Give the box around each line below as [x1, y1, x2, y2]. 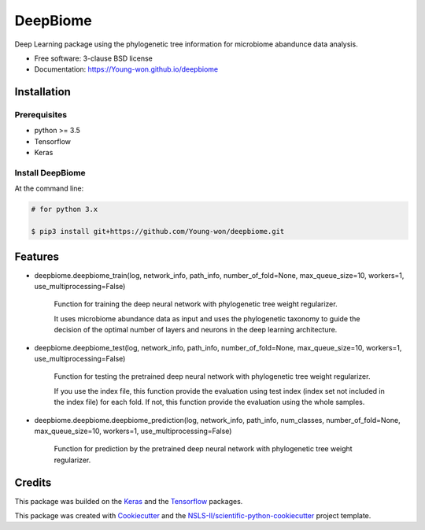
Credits [14, 476, 52, 489]
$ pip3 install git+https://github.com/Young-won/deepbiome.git [31, 227, 285, 236]
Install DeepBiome [14, 168, 86, 179]
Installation [14, 85, 71, 98]
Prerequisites [14, 109, 67, 120]
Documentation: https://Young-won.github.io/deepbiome [34, 65, 219, 74]
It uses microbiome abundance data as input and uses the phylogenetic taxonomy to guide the [54, 313, 361, 323]
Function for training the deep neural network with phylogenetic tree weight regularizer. [54, 299, 338, 309]
